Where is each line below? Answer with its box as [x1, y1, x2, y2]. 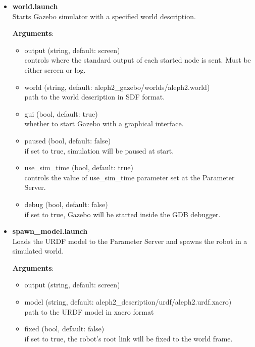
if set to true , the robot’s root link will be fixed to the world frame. [24, 333, 233, 343]
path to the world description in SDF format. [24, 91, 165, 102]
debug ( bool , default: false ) [24, 199, 108, 209]
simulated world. [12, 245, 64, 256]
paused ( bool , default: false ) [24, 135, 111, 145]
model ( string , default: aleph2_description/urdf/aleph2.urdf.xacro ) [24, 296, 232, 307]
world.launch [12, 1, 58, 11]
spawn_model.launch [12, 226, 88, 236]
